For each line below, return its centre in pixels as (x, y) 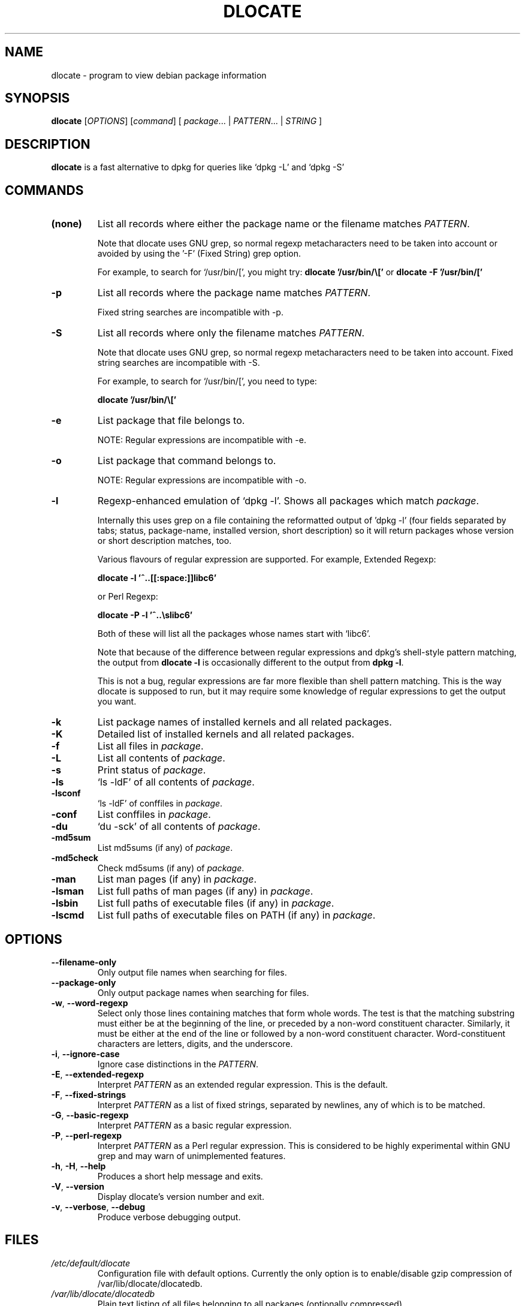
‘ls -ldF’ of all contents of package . (176, 782)
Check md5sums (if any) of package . (171, 868)
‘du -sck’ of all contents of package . (179, 827)
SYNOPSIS (37, 98)
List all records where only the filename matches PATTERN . (231, 333)
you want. (117, 702)
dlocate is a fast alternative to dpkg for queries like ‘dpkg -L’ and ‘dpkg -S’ (198, 167)
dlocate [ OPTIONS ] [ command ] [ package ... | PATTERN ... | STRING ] (187, 121)
